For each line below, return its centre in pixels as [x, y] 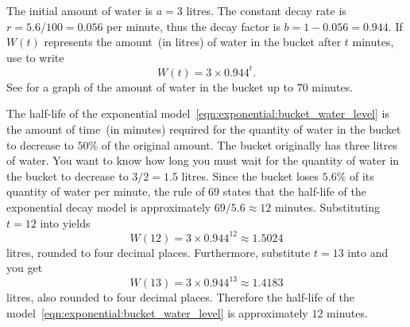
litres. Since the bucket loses [250, 175]
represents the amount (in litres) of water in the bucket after [193, 42]
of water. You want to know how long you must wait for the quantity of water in [203, 160]
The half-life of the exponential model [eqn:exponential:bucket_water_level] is [198, 113]
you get [25, 268]
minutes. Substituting [327, 207]
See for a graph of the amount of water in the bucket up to [150, 86]
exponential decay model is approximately [109, 207]
